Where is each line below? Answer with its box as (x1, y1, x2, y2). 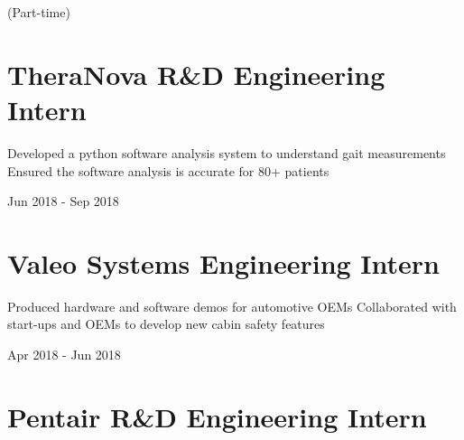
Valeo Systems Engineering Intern (7, 244, 441, 281)
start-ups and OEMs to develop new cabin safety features (7, 314, 325, 333)
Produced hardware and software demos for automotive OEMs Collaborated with (7, 296, 457, 315)
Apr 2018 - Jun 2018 (7, 345, 121, 363)
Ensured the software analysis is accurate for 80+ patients (7, 161, 329, 180)
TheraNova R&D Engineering (7, 55, 385, 92)
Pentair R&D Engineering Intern (7, 398, 427, 435)
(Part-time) (7, 3, 70, 21)
